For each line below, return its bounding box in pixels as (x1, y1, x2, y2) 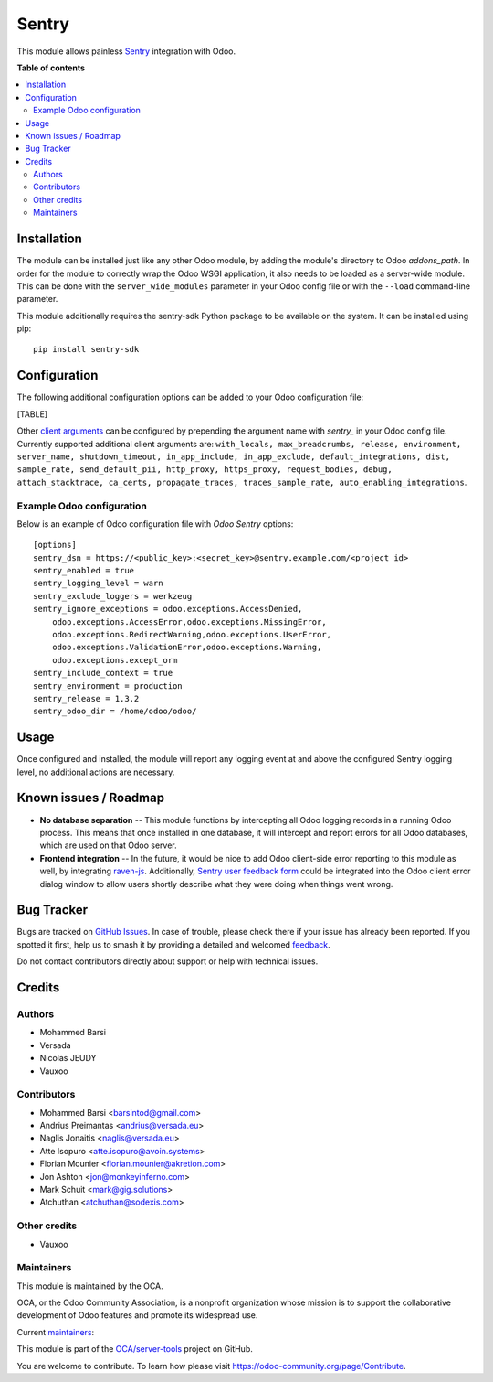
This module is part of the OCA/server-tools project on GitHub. (16, 1344, 253, 1355)
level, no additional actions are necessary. (16, 766, 175, 777)
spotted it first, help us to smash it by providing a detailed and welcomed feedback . (16, 938, 330, 950)
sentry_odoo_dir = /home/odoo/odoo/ (33, 706, 197, 717)
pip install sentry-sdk (33, 344, 140, 355)
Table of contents (16, 62, 86, 73)
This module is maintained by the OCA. (16, 1280, 163, 1291)
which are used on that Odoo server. (39, 840, 177, 851)
